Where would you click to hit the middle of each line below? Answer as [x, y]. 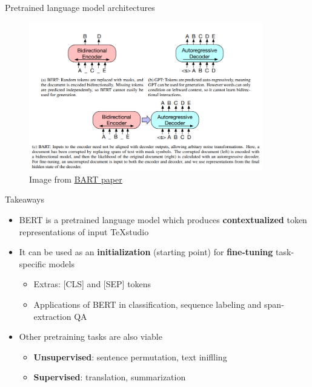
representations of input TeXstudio [84, 231]
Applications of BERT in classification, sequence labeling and [148, 304]
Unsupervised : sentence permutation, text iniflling [130, 356]
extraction [52, 316]
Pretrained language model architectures [80, 7]
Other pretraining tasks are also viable [91, 337]
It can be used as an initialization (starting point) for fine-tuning [146, 252]
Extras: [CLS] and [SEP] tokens [92, 284]
